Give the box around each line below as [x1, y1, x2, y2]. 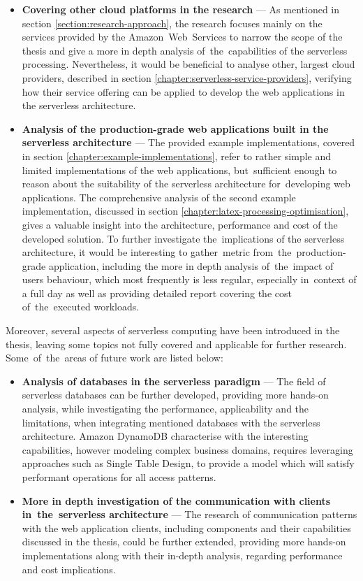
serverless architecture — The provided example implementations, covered [22, 135, 355, 150]
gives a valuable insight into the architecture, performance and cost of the [22, 217, 338, 231]
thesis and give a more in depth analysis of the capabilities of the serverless [22, 43, 348, 57]
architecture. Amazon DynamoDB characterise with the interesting [22, 429, 309, 443]
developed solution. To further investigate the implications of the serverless [22, 231, 345, 245]
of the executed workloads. [22, 299, 140, 314]
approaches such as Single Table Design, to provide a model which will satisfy [22, 456, 355, 471]
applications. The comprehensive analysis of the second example [22, 189, 296, 204]
